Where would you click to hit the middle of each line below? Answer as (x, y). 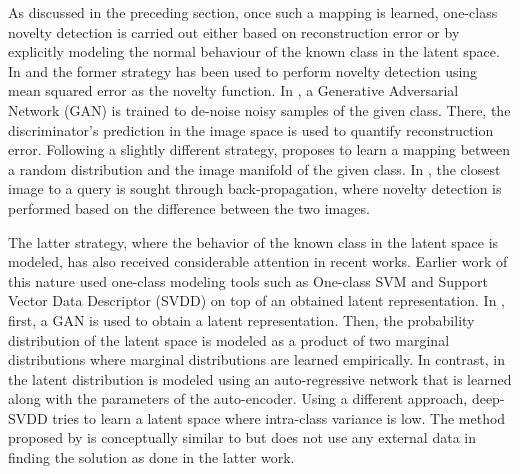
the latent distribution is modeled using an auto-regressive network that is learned (260, 378)
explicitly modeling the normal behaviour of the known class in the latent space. (254, 51)
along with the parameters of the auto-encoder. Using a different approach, (238, 398)
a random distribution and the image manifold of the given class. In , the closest (254, 168)
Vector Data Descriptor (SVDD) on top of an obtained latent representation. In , (257, 300)
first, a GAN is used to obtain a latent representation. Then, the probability (241, 319)
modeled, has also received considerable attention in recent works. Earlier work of (258, 261)
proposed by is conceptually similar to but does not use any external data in (242, 437)
